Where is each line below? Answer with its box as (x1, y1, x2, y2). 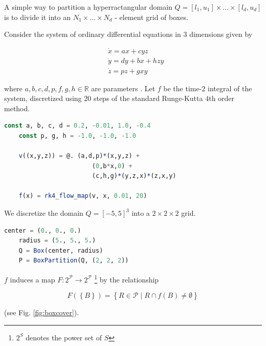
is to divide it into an (4, 11, 71, 22)
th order (209, 93, 235, 104)
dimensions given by (189, 29, 253, 39)
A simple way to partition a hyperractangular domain (4, 2, 172, 12)
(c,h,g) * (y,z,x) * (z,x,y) (92, 172, 176, 180)
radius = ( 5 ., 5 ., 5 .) (18, 237, 96, 245)
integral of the (208, 83, 252, 93)
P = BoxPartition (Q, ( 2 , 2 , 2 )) (18, 257, 129, 264)
